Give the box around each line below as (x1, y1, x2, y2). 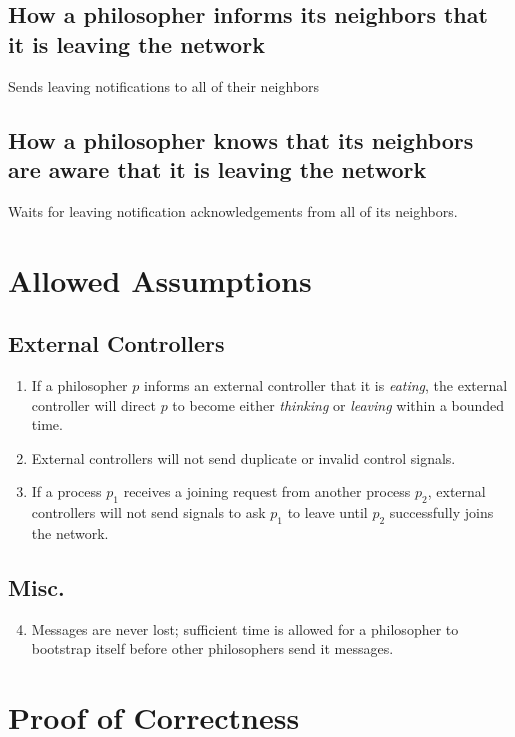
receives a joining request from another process (123, 481, 411, 502)
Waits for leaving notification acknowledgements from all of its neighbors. (8, 200, 458, 221)
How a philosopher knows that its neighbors (8, 124, 474, 155)
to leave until (287, 502, 368, 523)
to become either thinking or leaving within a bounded (172, 394, 505, 415)
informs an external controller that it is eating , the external (143, 374, 508, 395)
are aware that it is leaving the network (8, 153, 427, 184)
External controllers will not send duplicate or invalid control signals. (31, 447, 456, 468)
